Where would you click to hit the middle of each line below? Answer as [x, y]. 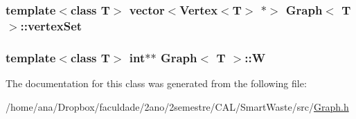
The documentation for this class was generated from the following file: [156, 83]
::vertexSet [51, 25]
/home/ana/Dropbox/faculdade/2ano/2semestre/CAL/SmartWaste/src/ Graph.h [177, 106]
